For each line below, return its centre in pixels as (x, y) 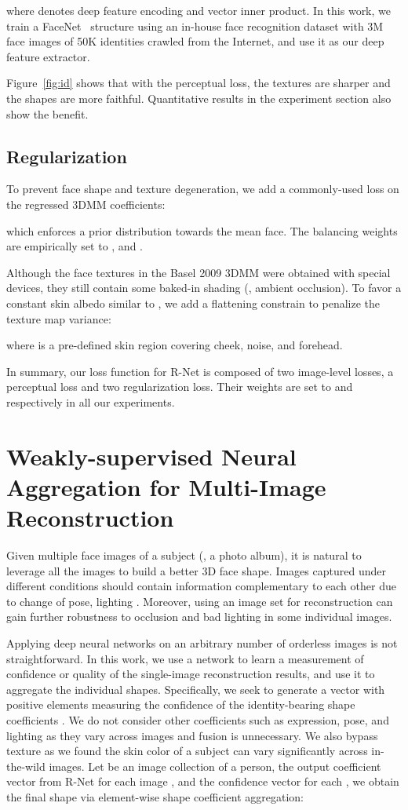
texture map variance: (59, 318)
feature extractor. (48, 56)
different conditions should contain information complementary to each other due (201, 586)
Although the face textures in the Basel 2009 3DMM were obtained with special (199, 272)
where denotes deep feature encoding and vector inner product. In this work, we (199, 10)
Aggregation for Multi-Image (166, 486)
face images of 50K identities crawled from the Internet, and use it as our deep (195, 41)
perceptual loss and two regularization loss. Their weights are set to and (180, 387)
